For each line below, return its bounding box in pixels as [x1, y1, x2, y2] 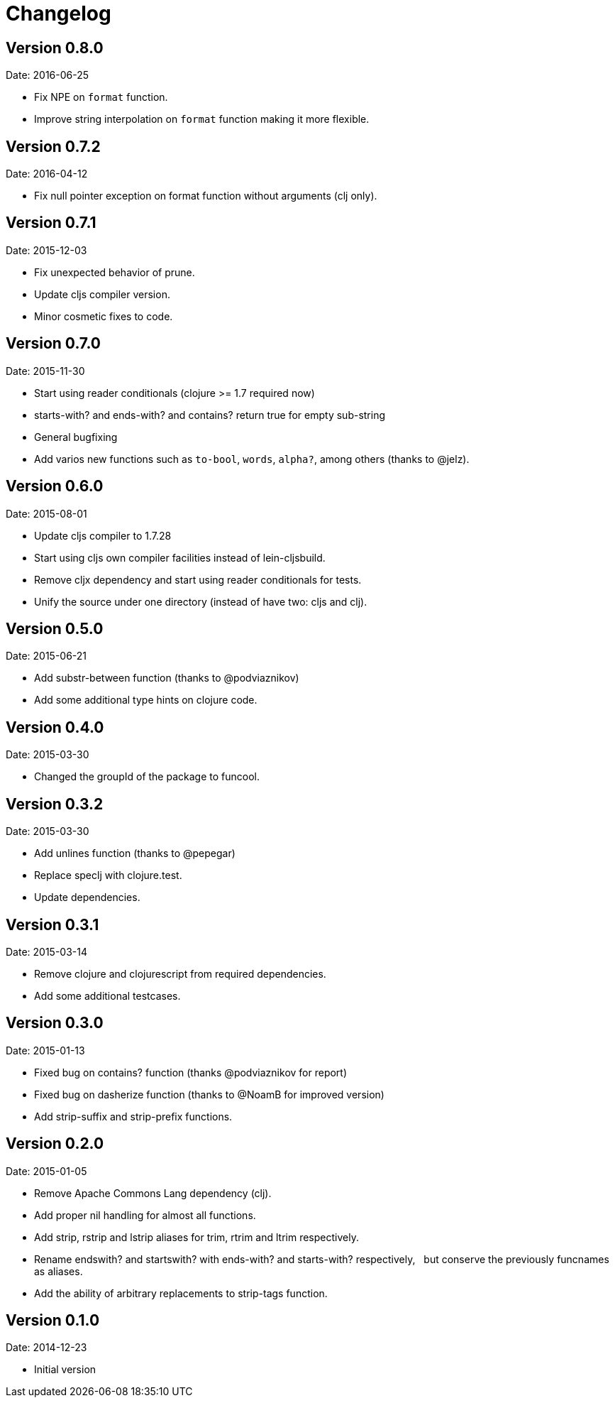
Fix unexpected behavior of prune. [34, 266, 195, 278]
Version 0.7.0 [6, 334, 101, 353]
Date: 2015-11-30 [6, 364, 85, 377]
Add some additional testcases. [34, 989, 181, 1002]
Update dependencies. [34, 891, 140, 904]
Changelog [6, 1, 111, 26]
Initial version [34, 1363, 96, 1376]
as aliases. [34, 1265, 83, 1277]
